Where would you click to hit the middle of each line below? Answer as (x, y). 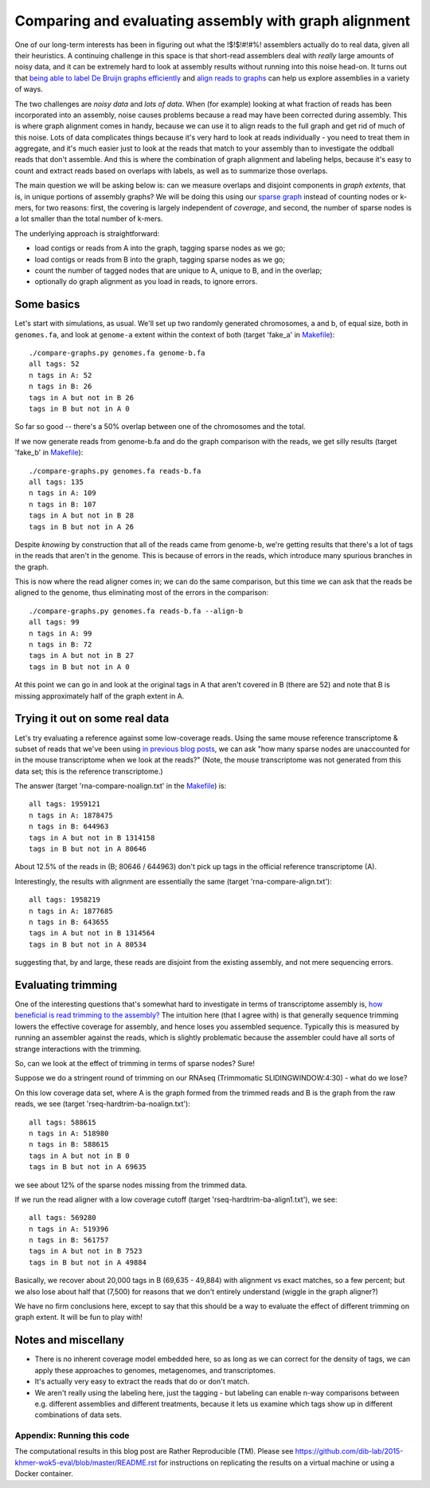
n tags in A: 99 (61, 633)
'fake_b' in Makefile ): (49, 453)
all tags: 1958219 (65, 900)
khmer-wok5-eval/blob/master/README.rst (86, 1462)
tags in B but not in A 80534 (88, 944)
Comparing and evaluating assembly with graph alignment (213, 21)
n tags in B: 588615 (69, 1145)
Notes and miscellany (70, 1340)
